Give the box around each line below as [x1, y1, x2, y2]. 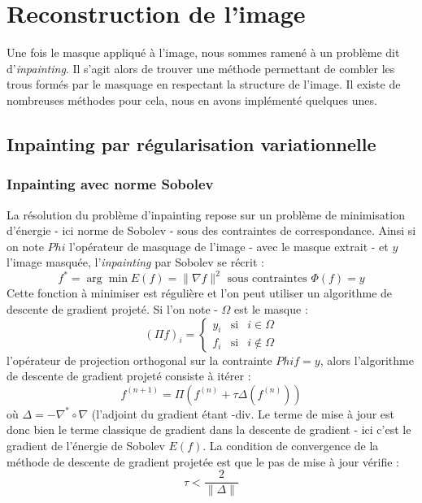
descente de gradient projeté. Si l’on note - [7, 300, 218, 317]
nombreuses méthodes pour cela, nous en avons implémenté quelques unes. [7, 91, 377, 108]
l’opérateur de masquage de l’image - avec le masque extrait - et [69, 237, 389, 254]
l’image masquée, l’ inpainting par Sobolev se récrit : [7, 254, 264, 271]
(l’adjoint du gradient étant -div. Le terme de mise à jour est [91, 405, 395, 422]
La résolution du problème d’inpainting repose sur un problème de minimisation [7, 206, 405, 223]
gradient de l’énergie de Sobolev [7, 436, 165, 453]
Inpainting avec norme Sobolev [7, 174, 214, 194]
